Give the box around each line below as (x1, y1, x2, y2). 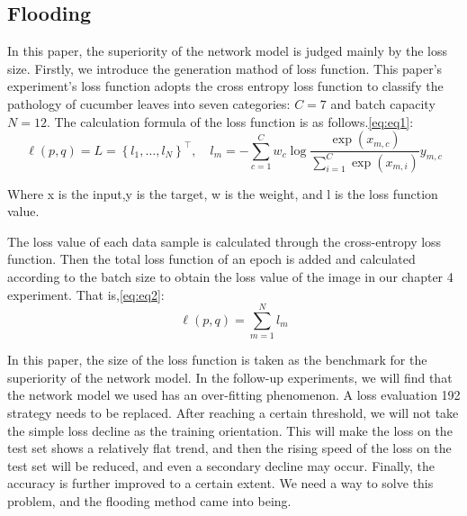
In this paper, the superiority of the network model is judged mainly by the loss (7, 41, 448, 60)
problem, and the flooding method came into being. (7, 491, 292, 510)
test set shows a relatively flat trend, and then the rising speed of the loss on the (7, 439, 452, 457)
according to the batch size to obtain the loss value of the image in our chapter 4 (7, 267, 454, 285)
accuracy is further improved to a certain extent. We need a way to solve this (7, 474, 434, 493)
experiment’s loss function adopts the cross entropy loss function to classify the (7, 77, 444, 95)
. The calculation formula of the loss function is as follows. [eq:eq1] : (46, 112, 414, 131)
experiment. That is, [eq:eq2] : (7, 285, 165, 303)
